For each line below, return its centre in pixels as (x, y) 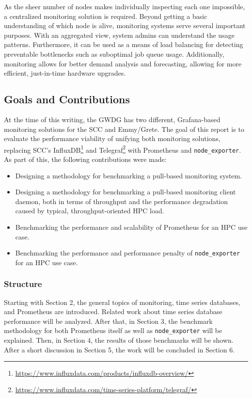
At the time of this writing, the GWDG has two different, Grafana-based (112, 119)
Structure (23, 284)
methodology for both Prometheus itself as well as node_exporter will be (113, 330)
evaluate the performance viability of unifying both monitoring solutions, (112, 138)
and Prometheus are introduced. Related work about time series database (113, 311)
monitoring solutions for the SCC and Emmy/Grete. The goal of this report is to (124, 129)
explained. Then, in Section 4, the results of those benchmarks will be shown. (119, 340)
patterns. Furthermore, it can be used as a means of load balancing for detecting (124, 44)
